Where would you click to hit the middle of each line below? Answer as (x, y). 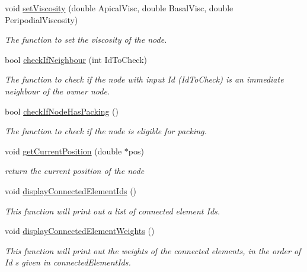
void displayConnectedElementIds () (71, 190)
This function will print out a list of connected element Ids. (113, 211)
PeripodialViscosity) (41, 19)
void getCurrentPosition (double (63, 151)
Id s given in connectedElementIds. (68, 262)
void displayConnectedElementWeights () (80, 231)
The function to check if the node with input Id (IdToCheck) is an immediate (144, 79)
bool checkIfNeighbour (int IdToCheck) (76, 59)
